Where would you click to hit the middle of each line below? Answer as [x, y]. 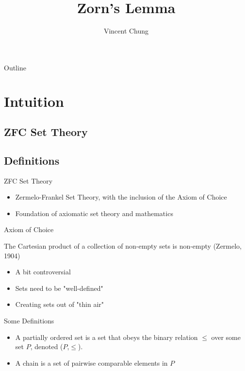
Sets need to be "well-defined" [59, 288]
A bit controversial [43, 272]
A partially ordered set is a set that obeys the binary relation [106, 337]
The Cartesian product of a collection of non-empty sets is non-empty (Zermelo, [123, 246]
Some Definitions [29, 321]
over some [226, 337]
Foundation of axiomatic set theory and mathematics [94, 213]
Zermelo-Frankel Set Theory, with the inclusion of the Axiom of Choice [121, 197]
